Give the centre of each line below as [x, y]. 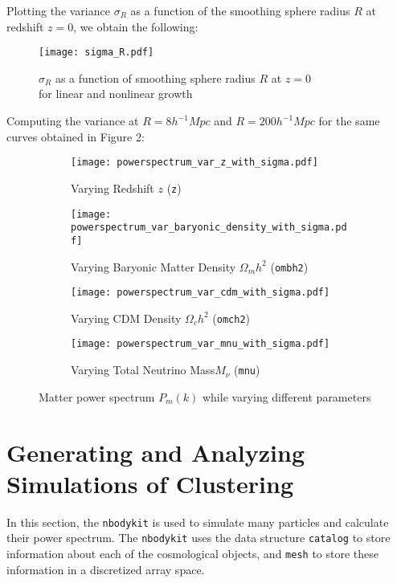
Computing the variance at [73, 121]
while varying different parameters [286, 396]
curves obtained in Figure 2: [76, 136]
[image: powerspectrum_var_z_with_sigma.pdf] [194, 163]
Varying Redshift [113, 188]
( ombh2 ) [289, 266]
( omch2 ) [231, 318]
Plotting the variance [58, 10]
